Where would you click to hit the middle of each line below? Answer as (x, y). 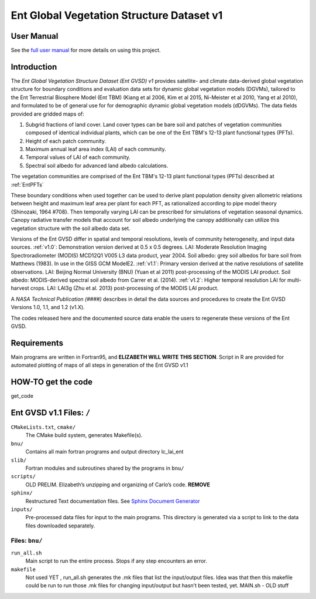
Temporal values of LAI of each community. (78, 157)
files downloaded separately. (60, 526)
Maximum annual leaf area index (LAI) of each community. (96, 149)
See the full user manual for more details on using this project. (86, 50)
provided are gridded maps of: (48, 114)
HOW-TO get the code (52, 382)
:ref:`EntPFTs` (27, 184)
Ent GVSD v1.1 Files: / (51, 413)
